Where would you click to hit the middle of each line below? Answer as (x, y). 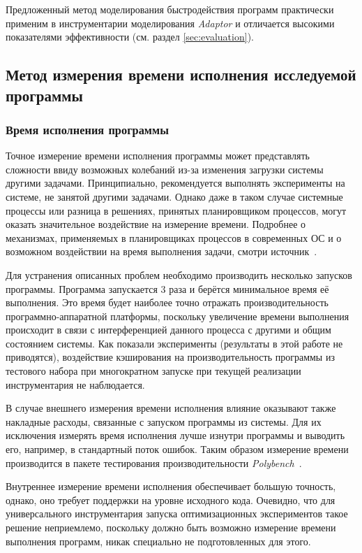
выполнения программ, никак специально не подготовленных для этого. (158, 541)
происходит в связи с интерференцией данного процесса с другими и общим (168, 330)
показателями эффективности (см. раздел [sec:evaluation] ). (130, 37)
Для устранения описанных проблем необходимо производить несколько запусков (179, 274)
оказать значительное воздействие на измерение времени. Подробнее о (156, 224)
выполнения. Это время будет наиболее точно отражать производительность (167, 302)
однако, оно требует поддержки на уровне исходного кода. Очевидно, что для (171, 500)
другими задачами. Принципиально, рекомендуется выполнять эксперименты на (175, 183)
